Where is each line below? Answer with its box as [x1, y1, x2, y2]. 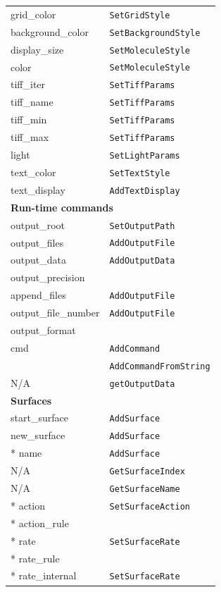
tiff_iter [11, 77, 46, 92]
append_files [11, 288, 66, 302]
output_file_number [11, 305, 100, 320]
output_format [11, 322, 76, 337]
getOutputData [109, 378, 175, 389]
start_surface [11, 410, 68, 425]
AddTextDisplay [109, 185, 180, 196]
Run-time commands [11, 199, 113, 214]
